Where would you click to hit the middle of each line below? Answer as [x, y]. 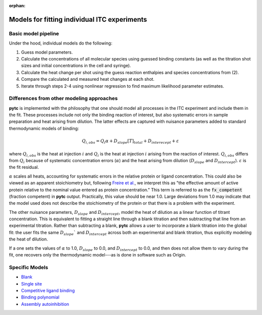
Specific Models [29, 267]
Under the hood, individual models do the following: [61, 43]
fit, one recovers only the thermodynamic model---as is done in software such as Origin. [98, 255]
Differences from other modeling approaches [63, 98]
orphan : [17, 6]
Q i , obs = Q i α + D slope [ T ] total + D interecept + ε [130, 142]
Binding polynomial [40, 297]
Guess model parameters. [47, 52]
